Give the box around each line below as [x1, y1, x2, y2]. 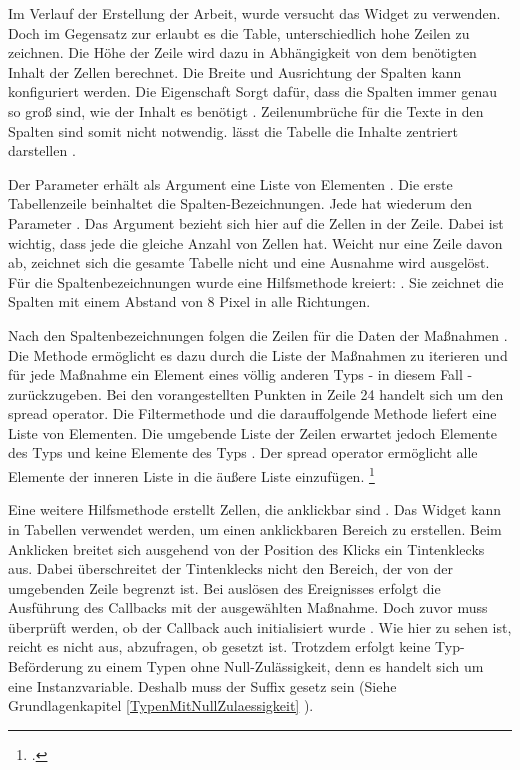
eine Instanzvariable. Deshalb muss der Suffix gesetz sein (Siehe [8, 675, 397, 696]
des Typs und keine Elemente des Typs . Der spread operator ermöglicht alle [8, 442, 478, 463]
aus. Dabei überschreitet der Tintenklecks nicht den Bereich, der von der [8, 558, 453, 579]
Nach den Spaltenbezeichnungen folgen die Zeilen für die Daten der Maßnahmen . [8, 324, 508, 345]
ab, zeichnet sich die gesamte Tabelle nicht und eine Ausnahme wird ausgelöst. [8, 252, 490, 273]
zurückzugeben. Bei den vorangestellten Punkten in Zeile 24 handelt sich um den [8, 383, 504, 404]
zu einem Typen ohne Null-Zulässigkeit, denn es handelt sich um [87, 656, 484, 677]
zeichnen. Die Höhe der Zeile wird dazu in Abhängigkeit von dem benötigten [8, 42, 477, 63]
